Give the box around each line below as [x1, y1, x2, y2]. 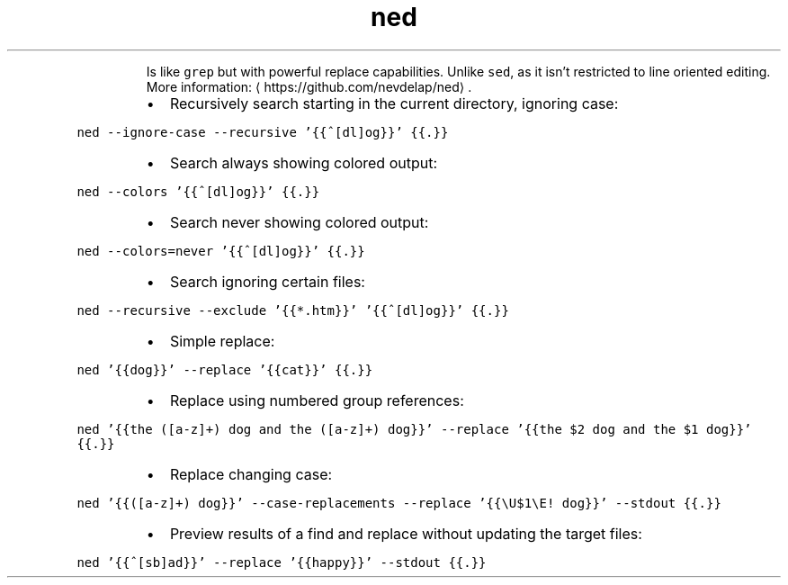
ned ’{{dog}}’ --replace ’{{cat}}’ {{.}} [76, 362, 373, 377]
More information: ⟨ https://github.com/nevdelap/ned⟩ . [146, 78, 472, 94]
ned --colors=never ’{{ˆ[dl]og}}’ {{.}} [76, 243, 365, 258]
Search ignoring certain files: [169, 272, 365, 291]
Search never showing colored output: [169, 212, 429, 231]
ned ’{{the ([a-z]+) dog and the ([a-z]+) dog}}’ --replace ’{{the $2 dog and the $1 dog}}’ [76, 421, 752, 436]
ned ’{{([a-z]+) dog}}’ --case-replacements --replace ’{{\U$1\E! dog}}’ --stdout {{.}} [76, 495, 721, 510]
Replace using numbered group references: [169, 391, 464, 409]
